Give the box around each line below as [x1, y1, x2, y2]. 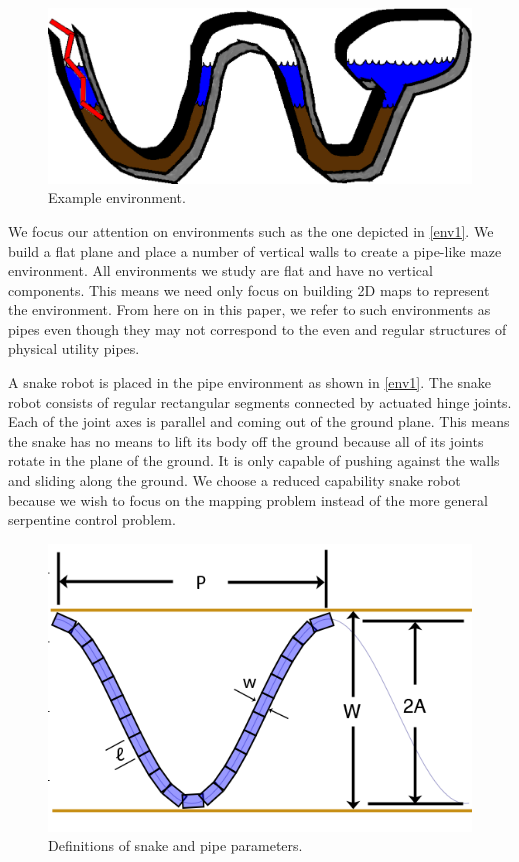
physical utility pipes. [8, 338, 140, 359]
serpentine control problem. [8, 509, 176, 530]
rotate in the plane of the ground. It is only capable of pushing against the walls [8, 450, 500, 471]
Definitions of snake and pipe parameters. [48, 835, 303, 856]
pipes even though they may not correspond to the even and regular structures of [8, 318, 507, 339]
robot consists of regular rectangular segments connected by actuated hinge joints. [8, 391, 512, 412]
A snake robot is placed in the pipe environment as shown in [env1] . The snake [8, 372, 492, 393]
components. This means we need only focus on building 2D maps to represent [8, 279, 490, 300]
